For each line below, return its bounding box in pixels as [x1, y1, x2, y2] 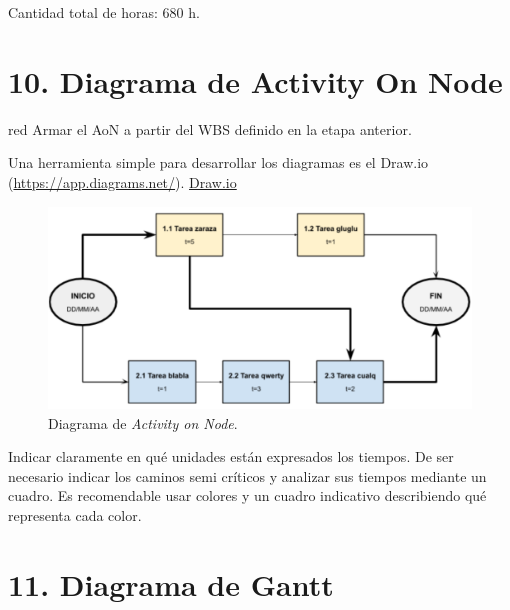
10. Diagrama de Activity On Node [8, 60, 503, 101]
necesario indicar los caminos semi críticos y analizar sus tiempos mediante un [8, 465, 487, 486]
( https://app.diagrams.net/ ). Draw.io [8, 171, 237, 192]
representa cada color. [8, 504, 142, 525]
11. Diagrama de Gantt [8, 563, 334, 604]
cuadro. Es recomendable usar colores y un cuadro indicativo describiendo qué [8, 485, 487, 506]
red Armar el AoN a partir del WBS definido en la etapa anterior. [8, 118, 412, 139]
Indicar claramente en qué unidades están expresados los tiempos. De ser [8, 446, 454, 467]
